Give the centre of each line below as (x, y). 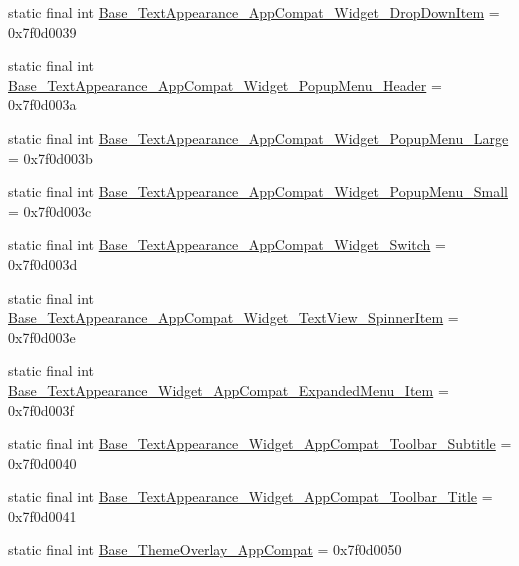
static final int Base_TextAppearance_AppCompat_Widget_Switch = (227, 244)
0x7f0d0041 (42, 515)
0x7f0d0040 (42, 462)
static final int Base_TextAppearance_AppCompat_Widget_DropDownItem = (254, 12)
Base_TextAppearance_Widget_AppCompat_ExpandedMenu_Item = (228, 389)
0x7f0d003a (42, 104)
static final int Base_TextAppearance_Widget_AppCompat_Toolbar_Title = (250, 496)
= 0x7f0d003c (50, 210)
